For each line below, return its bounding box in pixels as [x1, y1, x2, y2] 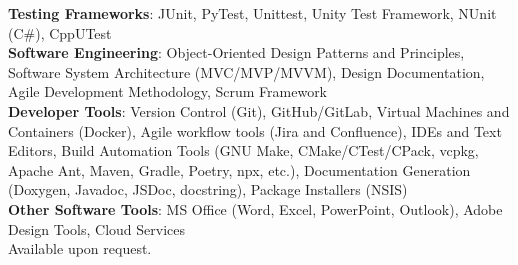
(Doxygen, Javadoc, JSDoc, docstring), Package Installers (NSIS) [8, 179, 408, 200]
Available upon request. [8, 238, 152, 259]
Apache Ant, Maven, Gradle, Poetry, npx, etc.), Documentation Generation [8, 159, 471, 180]
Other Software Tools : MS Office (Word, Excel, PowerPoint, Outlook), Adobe [8, 198, 503, 219]
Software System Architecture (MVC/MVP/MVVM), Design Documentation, [8, 61, 485, 82]
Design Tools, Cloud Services [8, 218, 186, 239]
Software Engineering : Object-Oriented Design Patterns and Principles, [8, 42, 465, 63]
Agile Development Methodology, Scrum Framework [8, 81, 328, 102]
